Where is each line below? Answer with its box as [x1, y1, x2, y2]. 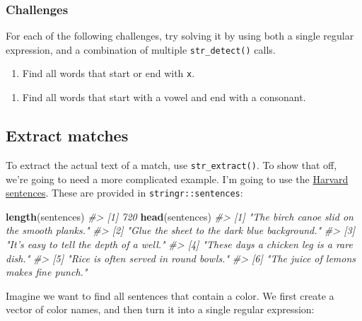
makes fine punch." [6, 264, 88, 279]
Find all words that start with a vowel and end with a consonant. [22, 90, 306, 105]
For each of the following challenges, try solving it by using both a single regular [6, 28, 354, 43]
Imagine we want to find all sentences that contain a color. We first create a [6, 288, 334, 303]
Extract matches [6, 124, 129, 146]
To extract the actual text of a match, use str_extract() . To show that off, [6, 157, 337, 172]
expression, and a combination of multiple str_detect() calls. [6, 42, 276, 57]
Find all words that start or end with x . [22, 66, 195, 81]
